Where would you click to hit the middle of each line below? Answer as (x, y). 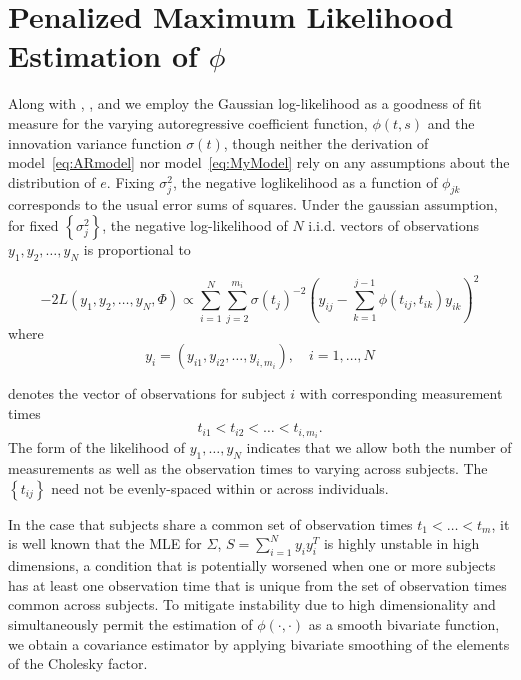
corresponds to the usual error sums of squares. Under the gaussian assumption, (253, 204)
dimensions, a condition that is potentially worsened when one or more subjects (252, 565)
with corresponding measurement (401, 393)
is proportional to (137, 249)
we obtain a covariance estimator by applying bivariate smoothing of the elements (259, 643)
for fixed (33, 225)
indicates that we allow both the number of (379, 447)
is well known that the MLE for (105, 543)
